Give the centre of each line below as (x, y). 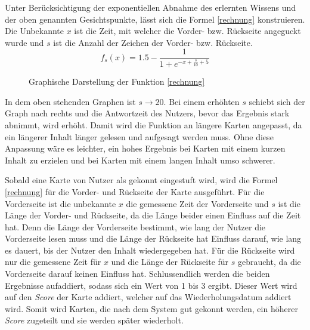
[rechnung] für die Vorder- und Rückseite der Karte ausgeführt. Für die (135, 191)
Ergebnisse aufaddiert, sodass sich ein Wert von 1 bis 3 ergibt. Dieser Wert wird (151, 285)
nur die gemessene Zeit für (53, 262)
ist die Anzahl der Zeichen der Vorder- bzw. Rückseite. (153, 42)
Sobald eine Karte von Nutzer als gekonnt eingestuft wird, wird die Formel (141, 180)
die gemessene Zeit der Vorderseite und (197, 203)
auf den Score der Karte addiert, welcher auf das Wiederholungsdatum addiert (148, 297)
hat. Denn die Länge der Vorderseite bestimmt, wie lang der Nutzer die (135, 226)
